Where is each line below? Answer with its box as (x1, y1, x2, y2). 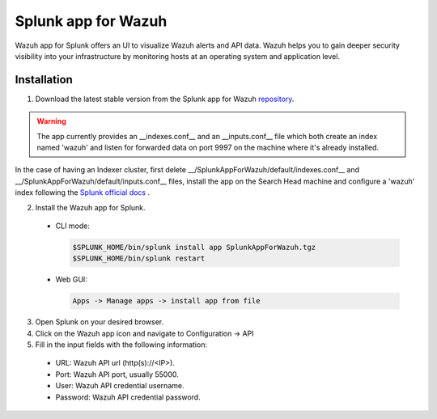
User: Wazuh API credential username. (55, 381, 185, 391)
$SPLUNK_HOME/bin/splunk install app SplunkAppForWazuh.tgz (72, 243, 316, 252)
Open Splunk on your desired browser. (35, 317, 164, 327)
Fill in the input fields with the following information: (35, 340, 208, 349)
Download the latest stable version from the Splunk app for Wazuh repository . (35, 94, 295, 104)
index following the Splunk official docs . (15, 188, 150, 197)
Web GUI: (55, 275, 88, 285)
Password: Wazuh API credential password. (55, 392, 202, 402)
